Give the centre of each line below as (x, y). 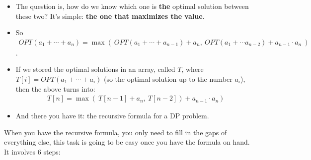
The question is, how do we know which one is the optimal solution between (132, 6)
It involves (20, 152)
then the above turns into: (55, 88)
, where (193, 69)
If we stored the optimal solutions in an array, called (95, 69)
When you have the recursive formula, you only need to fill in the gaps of (116, 132)
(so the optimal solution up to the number (168, 79)
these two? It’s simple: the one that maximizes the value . (110, 16)
